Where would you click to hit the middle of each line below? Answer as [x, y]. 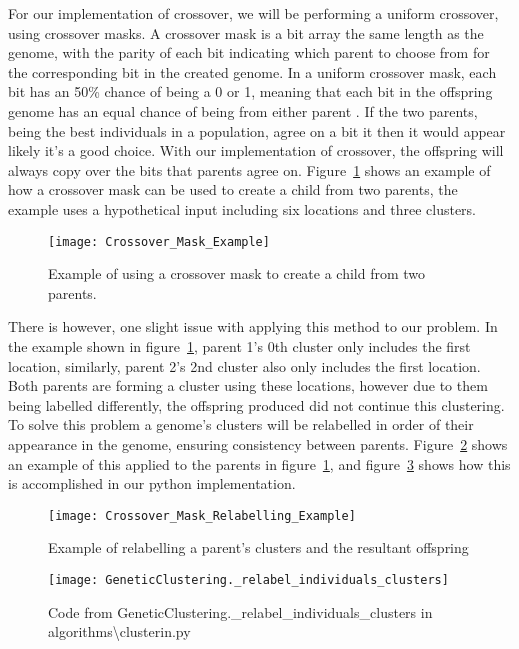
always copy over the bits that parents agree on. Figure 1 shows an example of [249, 169]
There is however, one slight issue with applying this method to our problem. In [253, 326]
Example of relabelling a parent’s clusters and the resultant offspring [258, 547]
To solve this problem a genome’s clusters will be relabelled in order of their [241, 424]
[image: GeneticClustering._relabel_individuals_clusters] [248, 579]
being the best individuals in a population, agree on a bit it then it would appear [257, 130]
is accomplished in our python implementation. [152, 483]
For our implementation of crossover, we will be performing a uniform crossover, [253, 13]
